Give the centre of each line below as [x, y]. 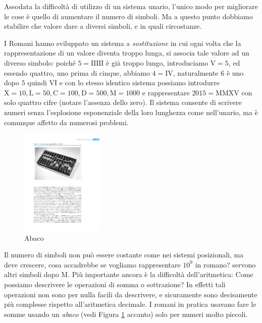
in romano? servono [225, 264]
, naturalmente [196, 72]
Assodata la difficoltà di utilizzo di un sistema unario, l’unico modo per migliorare [131, 6]
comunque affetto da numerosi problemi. [66, 122]
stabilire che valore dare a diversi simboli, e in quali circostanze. [103, 26]
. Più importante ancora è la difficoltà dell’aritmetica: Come [161, 274]
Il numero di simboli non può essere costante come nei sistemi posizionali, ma [124, 255]
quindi [37, 83]
